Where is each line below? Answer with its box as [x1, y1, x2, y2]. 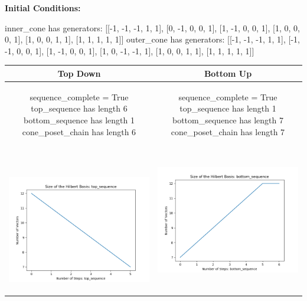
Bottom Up [204, 67, 252, 79]
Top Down [57, 67, 101, 79]
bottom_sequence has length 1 [24, 113, 135, 126]
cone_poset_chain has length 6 [22, 125, 136, 138]
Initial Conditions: [5, 2, 81, 14]
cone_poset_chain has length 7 [171, 125, 285, 138]
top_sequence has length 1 [179, 102, 276, 114]
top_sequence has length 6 [31, 102, 128, 114]
